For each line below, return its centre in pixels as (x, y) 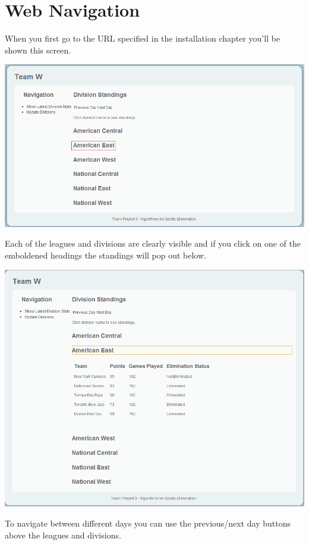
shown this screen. (38, 50)
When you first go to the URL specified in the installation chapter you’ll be (143, 38)
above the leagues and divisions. (63, 535)
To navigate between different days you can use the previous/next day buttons (148, 523)
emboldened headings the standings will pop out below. (105, 255)
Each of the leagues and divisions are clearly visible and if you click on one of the (153, 243)
